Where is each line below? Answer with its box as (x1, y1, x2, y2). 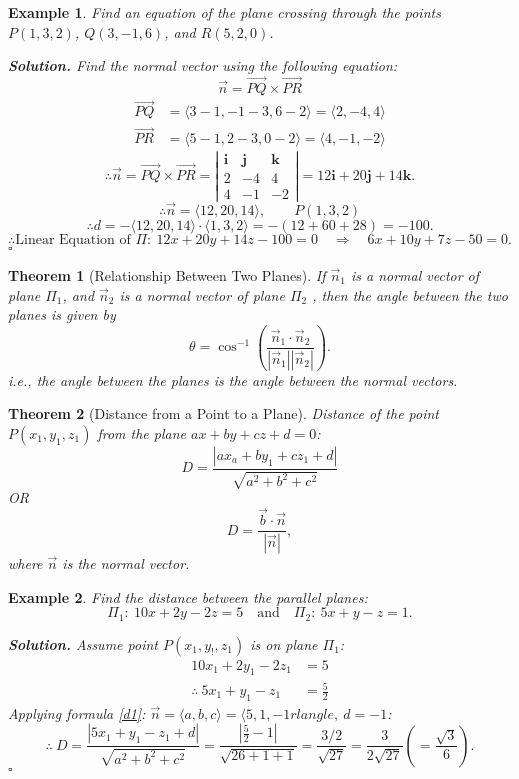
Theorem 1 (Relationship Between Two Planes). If (8, 264, 326, 285)
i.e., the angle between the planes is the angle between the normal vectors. (8, 369, 458, 390)
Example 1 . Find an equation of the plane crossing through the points (8, 2, 441, 22)
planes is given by (8, 304, 116, 325)
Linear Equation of (15, 232, 131, 247)
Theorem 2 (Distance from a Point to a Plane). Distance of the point (8, 403, 440, 424)
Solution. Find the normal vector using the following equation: (8, 55, 398, 76)
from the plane (97, 422, 186, 443)
